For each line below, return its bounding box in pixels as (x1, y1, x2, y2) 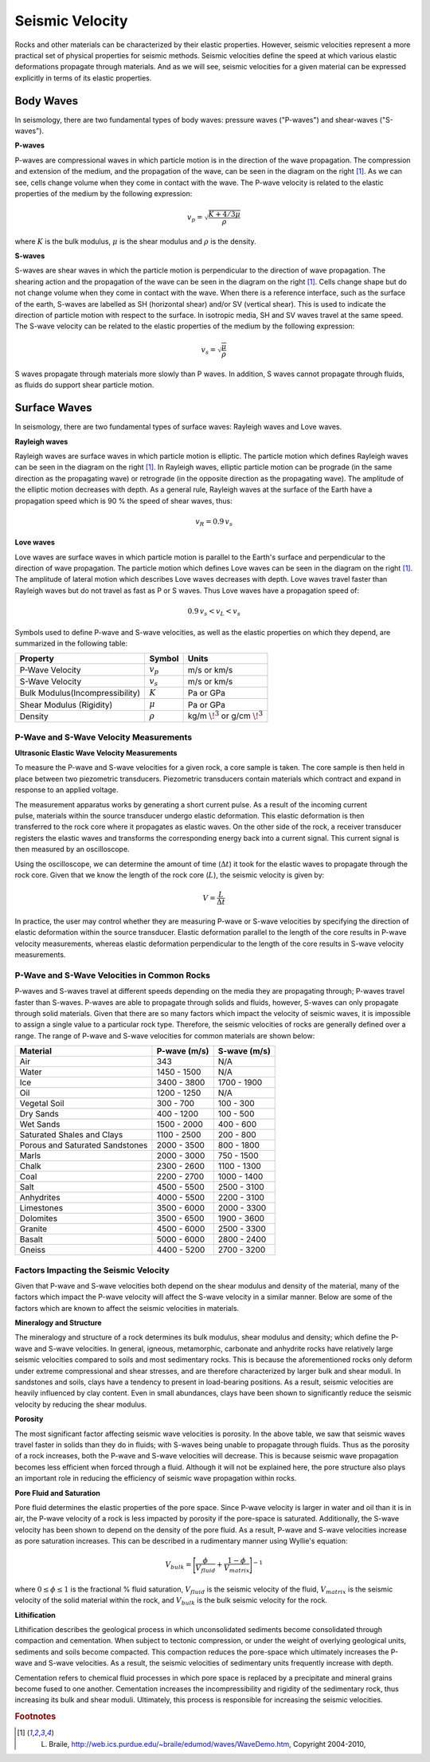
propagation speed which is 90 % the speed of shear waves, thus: (14, 496, 233, 505)
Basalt (19, 1234, 43, 1245)
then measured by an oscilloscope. (14, 845, 131, 854)
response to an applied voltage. (14, 785, 119, 795)
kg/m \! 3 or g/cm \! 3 (187, 709, 263, 721)
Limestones (19, 1203, 64, 1214)
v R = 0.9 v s (195, 516, 233, 528)
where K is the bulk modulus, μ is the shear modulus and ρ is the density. (14, 236, 256, 246)
